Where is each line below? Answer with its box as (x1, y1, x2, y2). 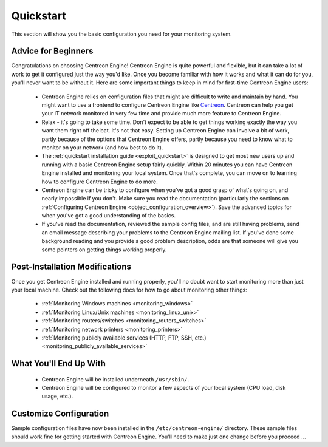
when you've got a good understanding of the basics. (41, 212, 176, 219)
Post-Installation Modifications (11, 262, 132, 272)
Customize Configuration (11, 409, 109, 419)
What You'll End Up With (11, 358, 106, 369)
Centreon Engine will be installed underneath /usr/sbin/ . (41, 375, 190, 383)
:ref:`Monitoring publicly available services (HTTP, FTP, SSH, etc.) (41, 334, 207, 341)
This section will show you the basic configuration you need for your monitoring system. (11, 30, 232, 38)
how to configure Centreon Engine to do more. (41, 178, 158, 185)
